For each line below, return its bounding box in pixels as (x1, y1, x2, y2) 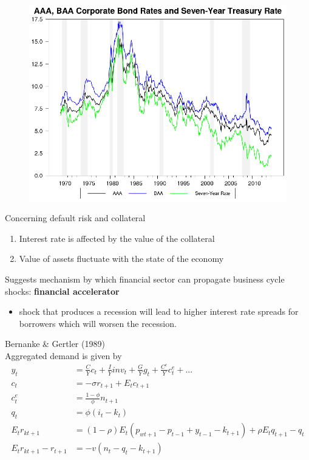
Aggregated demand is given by (5, 349, 122, 362)
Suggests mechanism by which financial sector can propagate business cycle (5, 273, 285, 286)
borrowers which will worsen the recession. (19, 317, 177, 329)
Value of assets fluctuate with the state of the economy (19, 252, 224, 265)
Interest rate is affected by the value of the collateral (19, 232, 215, 244)
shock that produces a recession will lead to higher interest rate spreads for (19, 305, 299, 318)
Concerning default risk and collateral (5, 211, 146, 224)
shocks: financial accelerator (5, 284, 120, 297)
